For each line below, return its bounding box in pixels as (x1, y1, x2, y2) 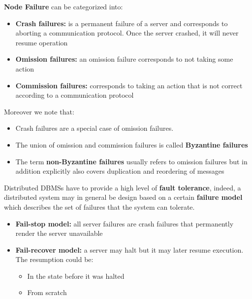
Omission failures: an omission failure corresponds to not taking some (15, 54, 233, 64)
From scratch (27, 287, 67, 298)
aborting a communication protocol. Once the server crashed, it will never (15, 28, 239, 38)
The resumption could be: (15, 254, 94, 264)
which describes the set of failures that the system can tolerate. (4, 201, 195, 212)
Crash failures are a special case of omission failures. (15, 123, 174, 133)
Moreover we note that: (4, 106, 74, 116)
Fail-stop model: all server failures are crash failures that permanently (15, 218, 234, 228)
